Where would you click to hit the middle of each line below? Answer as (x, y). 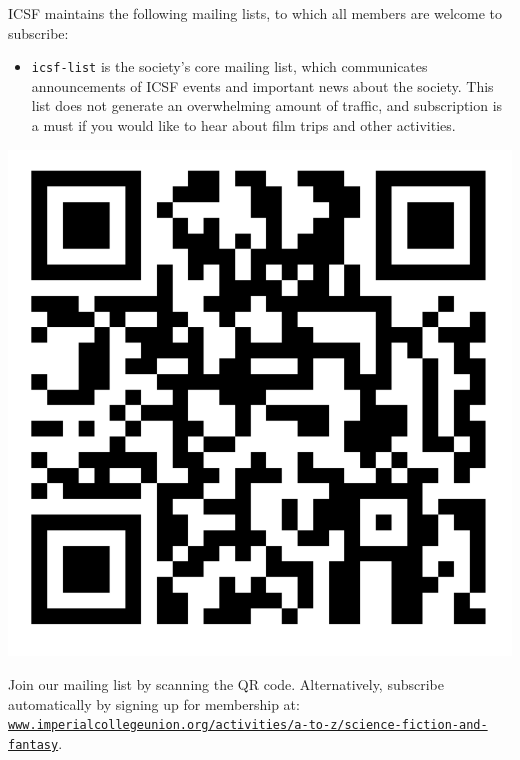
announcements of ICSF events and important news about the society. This (262, 85)
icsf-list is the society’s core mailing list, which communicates (229, 66)
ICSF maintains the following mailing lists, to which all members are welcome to (255, 13)
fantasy (33, 744)
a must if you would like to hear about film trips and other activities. (243, 125)
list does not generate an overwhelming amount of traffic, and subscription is (267, 105)
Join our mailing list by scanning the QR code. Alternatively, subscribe (226, 683)
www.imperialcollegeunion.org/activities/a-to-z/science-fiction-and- (248, 725)
